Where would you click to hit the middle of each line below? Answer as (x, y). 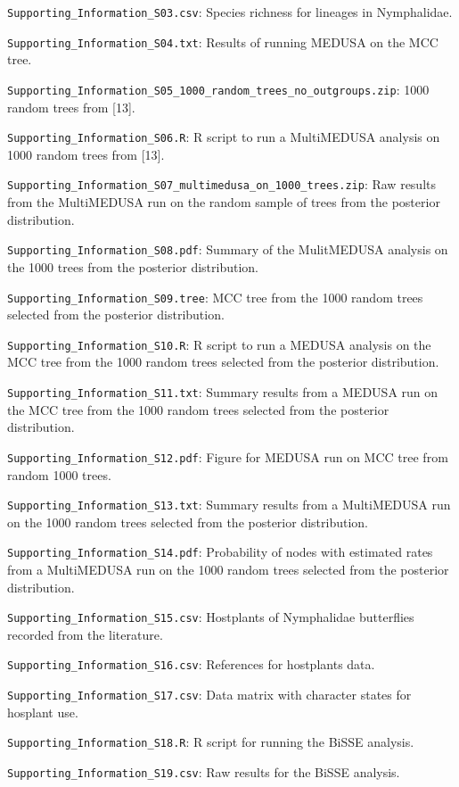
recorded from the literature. (85, 634)
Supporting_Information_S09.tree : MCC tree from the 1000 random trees (215, 297)
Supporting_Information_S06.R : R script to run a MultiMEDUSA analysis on (224, 137)
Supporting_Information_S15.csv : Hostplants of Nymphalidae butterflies (211, 617)
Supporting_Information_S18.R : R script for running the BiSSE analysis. (211, 742)
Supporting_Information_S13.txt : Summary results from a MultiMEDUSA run (229, 505)
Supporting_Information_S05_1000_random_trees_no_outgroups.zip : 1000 (218, 89)
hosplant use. (43, 712)
